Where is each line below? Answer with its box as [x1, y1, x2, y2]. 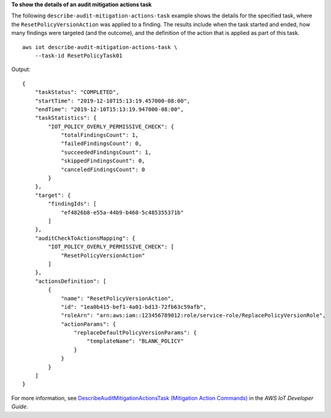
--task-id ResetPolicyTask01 [34, 52, 123, 59]
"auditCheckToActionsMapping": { [34, 234, 136, 242]
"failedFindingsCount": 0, [61, 140, 142, 147]
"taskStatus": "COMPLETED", [34, 89, 120, 96]
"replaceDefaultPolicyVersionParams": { [74, 329, 197, 336]
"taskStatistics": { [34, 114, 97, 122]
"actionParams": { [61, 320, 116, 328]
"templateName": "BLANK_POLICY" [86, 338, 184, 345]
